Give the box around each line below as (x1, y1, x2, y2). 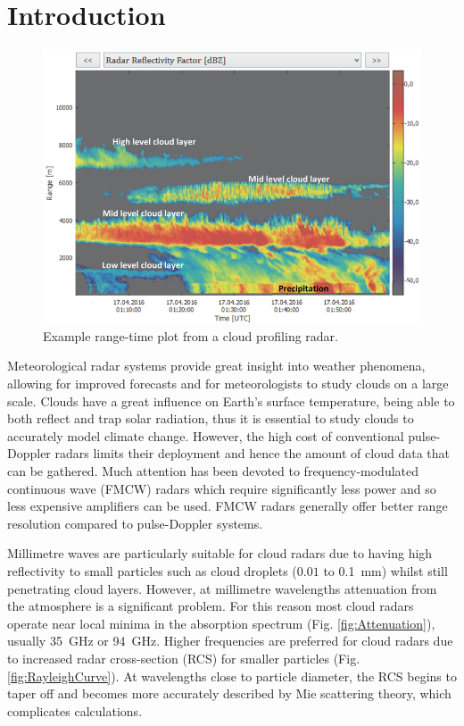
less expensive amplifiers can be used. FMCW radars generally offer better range (7, 497, 448, 515)
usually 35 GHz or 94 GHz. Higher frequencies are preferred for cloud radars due (7, 631, 453, 650)
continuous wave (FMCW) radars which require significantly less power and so (7, 479, 436, 497)
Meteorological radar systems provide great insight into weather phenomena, (7, 356, 426, 375)
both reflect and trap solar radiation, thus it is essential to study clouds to (7, 409, 414, 428)
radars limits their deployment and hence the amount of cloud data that (54, 444, 450, 463)
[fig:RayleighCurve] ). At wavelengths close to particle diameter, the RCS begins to (7, 666, 457, 685)
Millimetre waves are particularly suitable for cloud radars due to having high (7, 544, 433, 563)
